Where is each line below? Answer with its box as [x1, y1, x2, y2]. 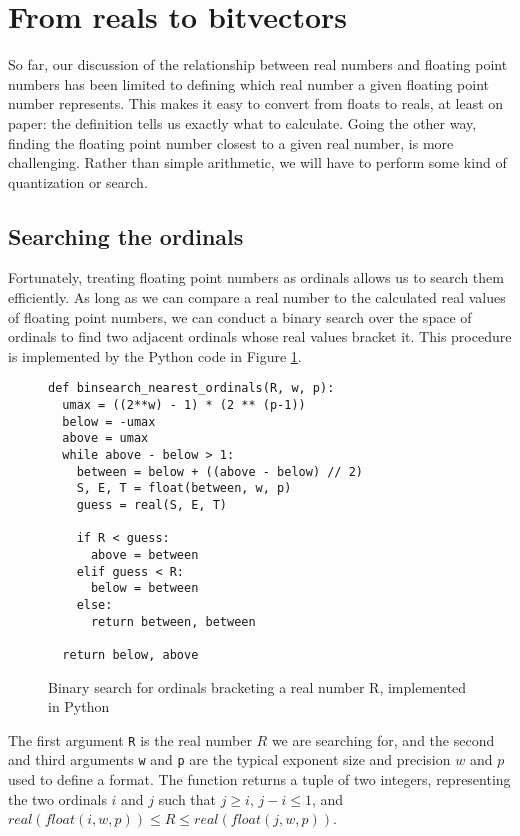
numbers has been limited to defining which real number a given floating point [8, 73, 489, 94]
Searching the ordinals [8, 220, 244, 251]
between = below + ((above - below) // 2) [76, 464, 363, 479]
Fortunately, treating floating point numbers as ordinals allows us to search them [8, 267, 504, 288]
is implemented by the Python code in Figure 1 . [8, 345, 302, 366]
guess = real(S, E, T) [76, 498, 227, 513]
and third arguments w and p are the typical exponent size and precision [8, 749, 451, 770]
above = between [90, 548, 199, 563]
